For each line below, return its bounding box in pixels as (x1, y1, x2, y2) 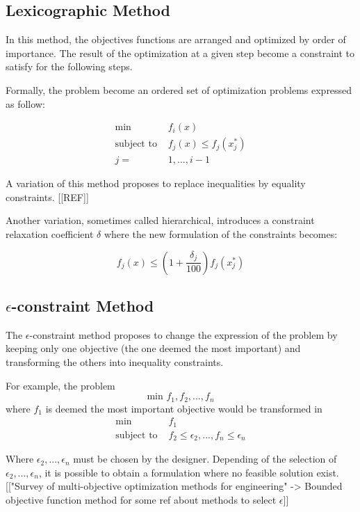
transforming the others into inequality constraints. (6, 355, 224, 369)
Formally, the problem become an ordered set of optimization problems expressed (6, 82, 352, 97)
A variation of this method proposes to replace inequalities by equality (6, 176, 306, 191)
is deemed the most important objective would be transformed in (45, 401, 322, 415)
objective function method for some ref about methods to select (6, 493, 277, 507)
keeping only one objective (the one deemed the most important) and (6, 341, 301, 355)
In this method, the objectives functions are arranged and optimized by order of (6, 32, 346, 47)
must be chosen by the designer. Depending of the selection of (73, 451, 337, 466)
